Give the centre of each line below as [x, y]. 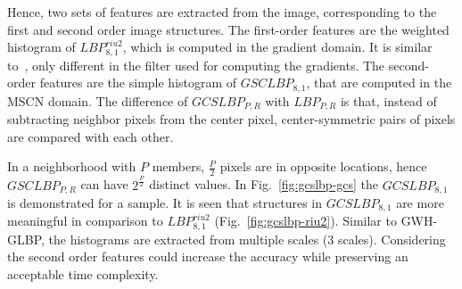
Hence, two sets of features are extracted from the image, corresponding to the [222, 12]
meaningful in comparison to [85, 221]
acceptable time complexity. [83, 274]
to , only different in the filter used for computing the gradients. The [196, 65]
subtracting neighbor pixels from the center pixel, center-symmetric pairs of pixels [231, 119]
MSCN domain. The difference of [98, 100]
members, [178, 166]
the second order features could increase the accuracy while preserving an [208, 256]
